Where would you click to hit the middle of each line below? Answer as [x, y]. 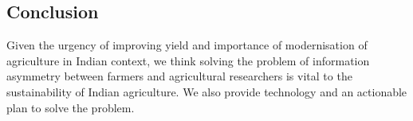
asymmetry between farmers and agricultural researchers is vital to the [179, 76]
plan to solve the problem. [71, 107]
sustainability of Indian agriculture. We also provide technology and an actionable [207, 91]
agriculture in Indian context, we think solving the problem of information [188, 60]
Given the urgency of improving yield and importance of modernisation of [187, 45]
